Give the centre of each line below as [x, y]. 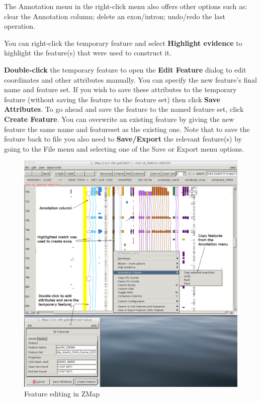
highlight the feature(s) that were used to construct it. [88, 53]
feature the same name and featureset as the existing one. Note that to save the [127, 129]
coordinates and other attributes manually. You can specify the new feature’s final [130, 79]
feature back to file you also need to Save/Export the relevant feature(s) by [123, 139]
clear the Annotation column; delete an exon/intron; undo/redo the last [115, 16]
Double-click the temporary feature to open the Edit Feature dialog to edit [125, 69]
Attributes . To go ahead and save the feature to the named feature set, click [124, 109]
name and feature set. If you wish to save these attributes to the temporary [120, 89]
